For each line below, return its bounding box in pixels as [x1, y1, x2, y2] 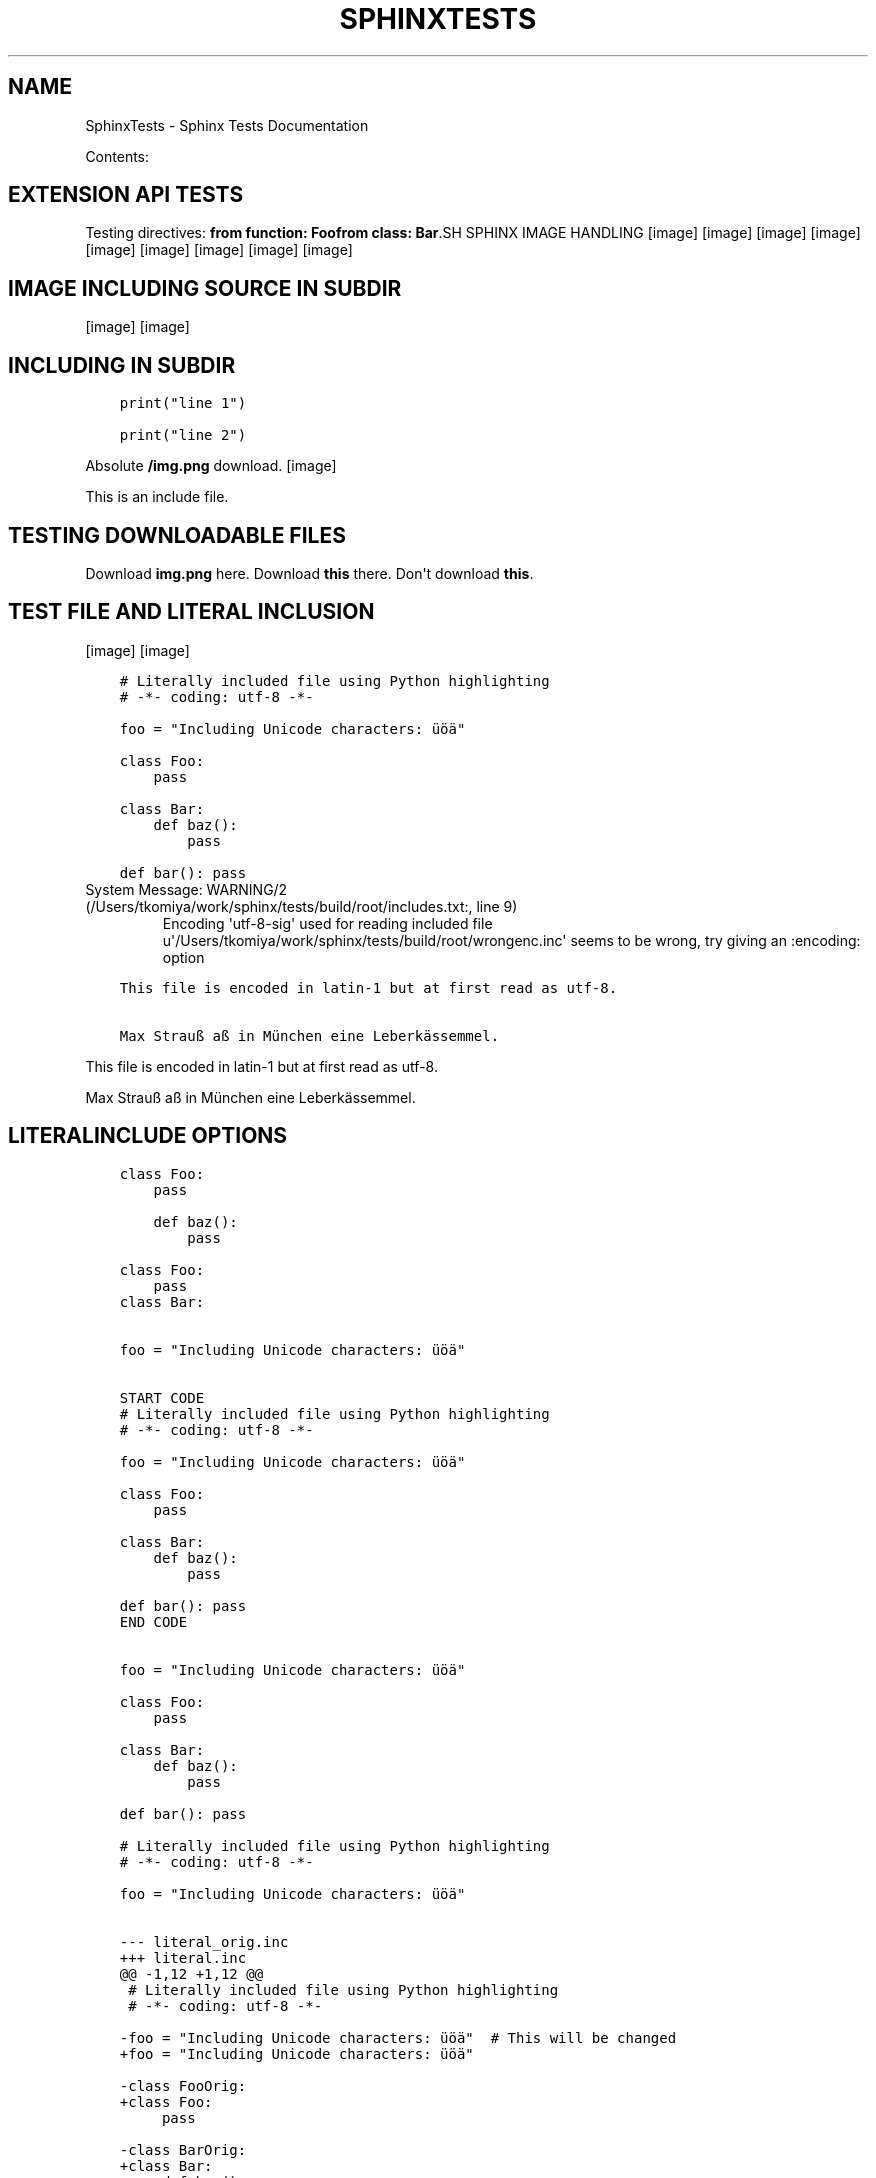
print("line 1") [119, 395, 247, 412]
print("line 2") [119, 427, 247, 444]
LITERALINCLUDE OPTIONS [8, 1123, 288, 1149]
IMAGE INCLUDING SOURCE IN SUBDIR [8, 275, 402, 301]
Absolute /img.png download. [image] [85, 457, 337, 475]
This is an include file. [85, 488, 229, 506]
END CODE [119, 1613, 188, 1630]
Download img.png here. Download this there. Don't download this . [85, 564, 534, 582]
